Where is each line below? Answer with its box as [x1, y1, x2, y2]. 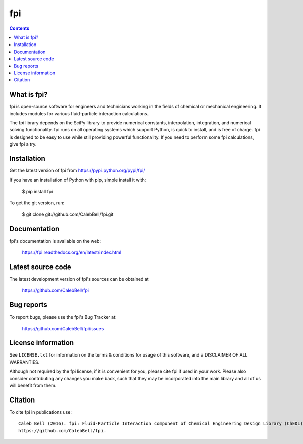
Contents [9, 25, 30, 31]
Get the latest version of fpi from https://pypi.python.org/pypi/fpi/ [9, 167, 145, 174]
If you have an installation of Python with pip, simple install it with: [9, 177, 146, 183]
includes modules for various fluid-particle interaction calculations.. [9, 110, 150, 116]
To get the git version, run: [9, 200, 65, 206]
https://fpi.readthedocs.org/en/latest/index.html [22, 249, 121, 255]
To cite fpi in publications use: [9, 409, 72, 415]
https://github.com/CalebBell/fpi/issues [22, 325, 104, 331]
